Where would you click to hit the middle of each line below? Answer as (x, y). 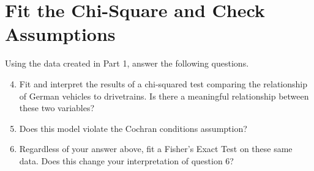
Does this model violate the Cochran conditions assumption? (133, 128)
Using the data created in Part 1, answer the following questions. (127, 63)
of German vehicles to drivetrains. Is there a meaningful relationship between (164, 96)
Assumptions (60, 34)
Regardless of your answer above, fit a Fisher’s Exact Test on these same (156, 149)
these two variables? (57, 108)
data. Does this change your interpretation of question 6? (126, 160)
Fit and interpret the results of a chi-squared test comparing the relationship (163, 83)
